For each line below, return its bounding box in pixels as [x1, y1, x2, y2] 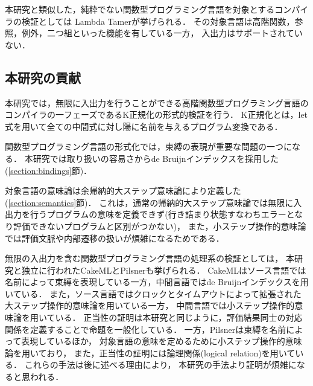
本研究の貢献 [5, 68, 81, 86]
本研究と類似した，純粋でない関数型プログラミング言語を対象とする [5, 3, 275, 15]
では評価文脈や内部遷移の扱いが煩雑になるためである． [5, 231, 224, 244]
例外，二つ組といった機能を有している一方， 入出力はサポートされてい [21, 27, 303, 39]
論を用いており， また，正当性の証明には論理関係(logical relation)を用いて [5, 346, 296, 359]
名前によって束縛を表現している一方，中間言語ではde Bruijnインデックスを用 [5, 275, 309, 288]
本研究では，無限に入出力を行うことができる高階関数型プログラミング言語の [5, 96, 309, 109]
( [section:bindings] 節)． [5, 164, 92, 176]
